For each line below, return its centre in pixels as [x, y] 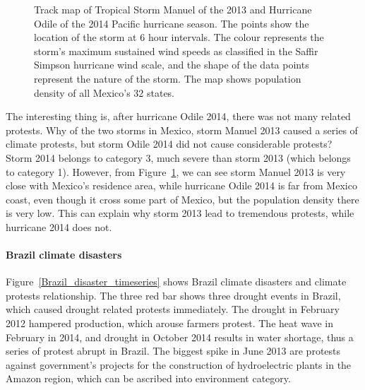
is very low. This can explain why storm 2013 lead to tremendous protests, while [180, 213]
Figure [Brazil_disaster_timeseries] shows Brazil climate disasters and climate [176, 282]
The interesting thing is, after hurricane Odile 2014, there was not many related [178, 116]
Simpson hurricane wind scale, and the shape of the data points [172, 65]
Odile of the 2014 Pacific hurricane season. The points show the [172, 23]
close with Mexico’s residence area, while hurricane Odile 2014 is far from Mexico [181, 185]
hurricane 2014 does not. [59, 226]
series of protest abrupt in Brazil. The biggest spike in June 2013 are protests [173, 351]
